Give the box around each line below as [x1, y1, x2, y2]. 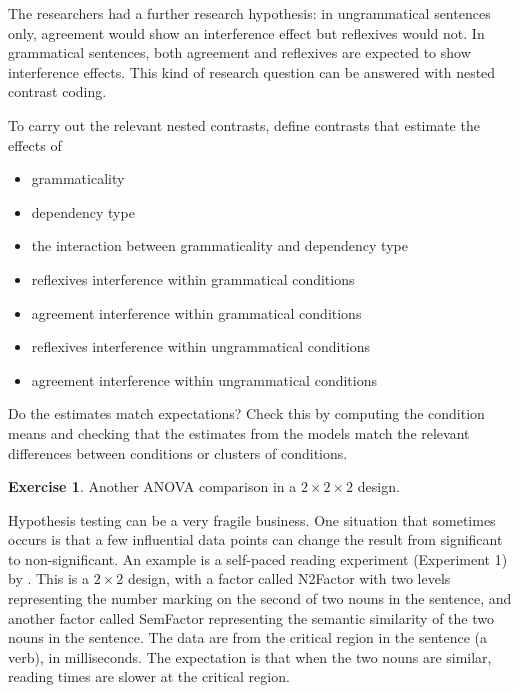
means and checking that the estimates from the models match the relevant [8, 422, 470, 443]
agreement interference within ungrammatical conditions [31, 369, 377, 390]
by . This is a [8, 568, 90, 589]
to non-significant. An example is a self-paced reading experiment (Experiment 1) [8, 548, 508, 569]
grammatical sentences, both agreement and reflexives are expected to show [8, 42, 471, 63]
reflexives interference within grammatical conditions [31, 268, 355, 289]
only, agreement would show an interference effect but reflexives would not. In [8, 22, 485, 43]
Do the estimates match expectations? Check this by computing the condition [8, 403, 485, 424]
